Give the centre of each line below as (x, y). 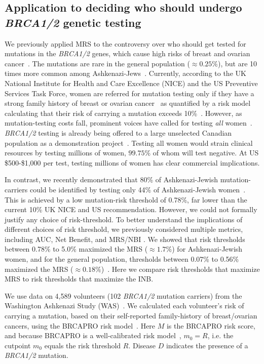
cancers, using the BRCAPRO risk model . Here (80, 325)
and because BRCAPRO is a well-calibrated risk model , (93, 335)
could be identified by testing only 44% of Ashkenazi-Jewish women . (138, 189)
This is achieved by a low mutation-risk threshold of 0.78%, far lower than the (126, 199)
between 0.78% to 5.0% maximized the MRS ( (76, 249)
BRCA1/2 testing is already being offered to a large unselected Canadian (118, 132)
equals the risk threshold (83, 345)
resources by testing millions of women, (65, 153)
